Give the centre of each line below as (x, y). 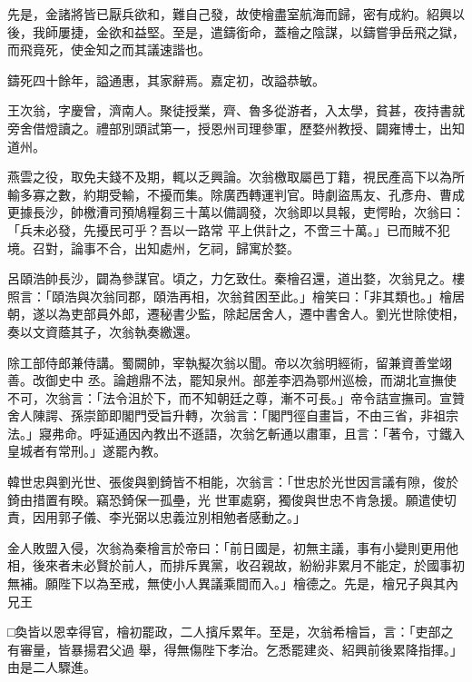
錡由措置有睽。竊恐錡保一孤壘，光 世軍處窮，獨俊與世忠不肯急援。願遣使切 (232, 499)
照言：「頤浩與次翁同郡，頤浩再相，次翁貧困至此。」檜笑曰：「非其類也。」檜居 (236, 296)
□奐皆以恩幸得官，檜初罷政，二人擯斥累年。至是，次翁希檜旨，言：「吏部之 (231, 632)
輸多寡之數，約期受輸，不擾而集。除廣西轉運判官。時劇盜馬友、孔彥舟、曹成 (236, 194)
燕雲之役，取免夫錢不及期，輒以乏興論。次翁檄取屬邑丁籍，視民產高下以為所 (236, 177)
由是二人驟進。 (52, 667)
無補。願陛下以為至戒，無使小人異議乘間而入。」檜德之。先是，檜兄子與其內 (233, 583)
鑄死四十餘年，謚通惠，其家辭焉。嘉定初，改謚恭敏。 (166, 79)
